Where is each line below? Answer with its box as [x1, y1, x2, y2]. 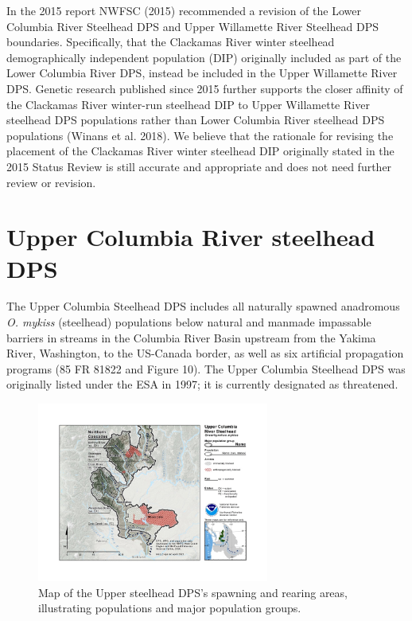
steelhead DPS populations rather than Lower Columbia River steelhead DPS [6, 111, 385, 128]
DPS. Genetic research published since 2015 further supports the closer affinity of [6, 80, 403, 96]
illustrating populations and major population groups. [38, 600, 301, 616]
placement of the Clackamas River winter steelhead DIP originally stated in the [6, 143, 395, 159]
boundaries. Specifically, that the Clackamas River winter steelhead [6, 33, 335, 50]
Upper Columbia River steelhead [6, 221, 375, 253]
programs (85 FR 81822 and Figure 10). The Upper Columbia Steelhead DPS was [6, 360, 406, 377]
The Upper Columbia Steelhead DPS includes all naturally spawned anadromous [6, 298, 400, 314]
